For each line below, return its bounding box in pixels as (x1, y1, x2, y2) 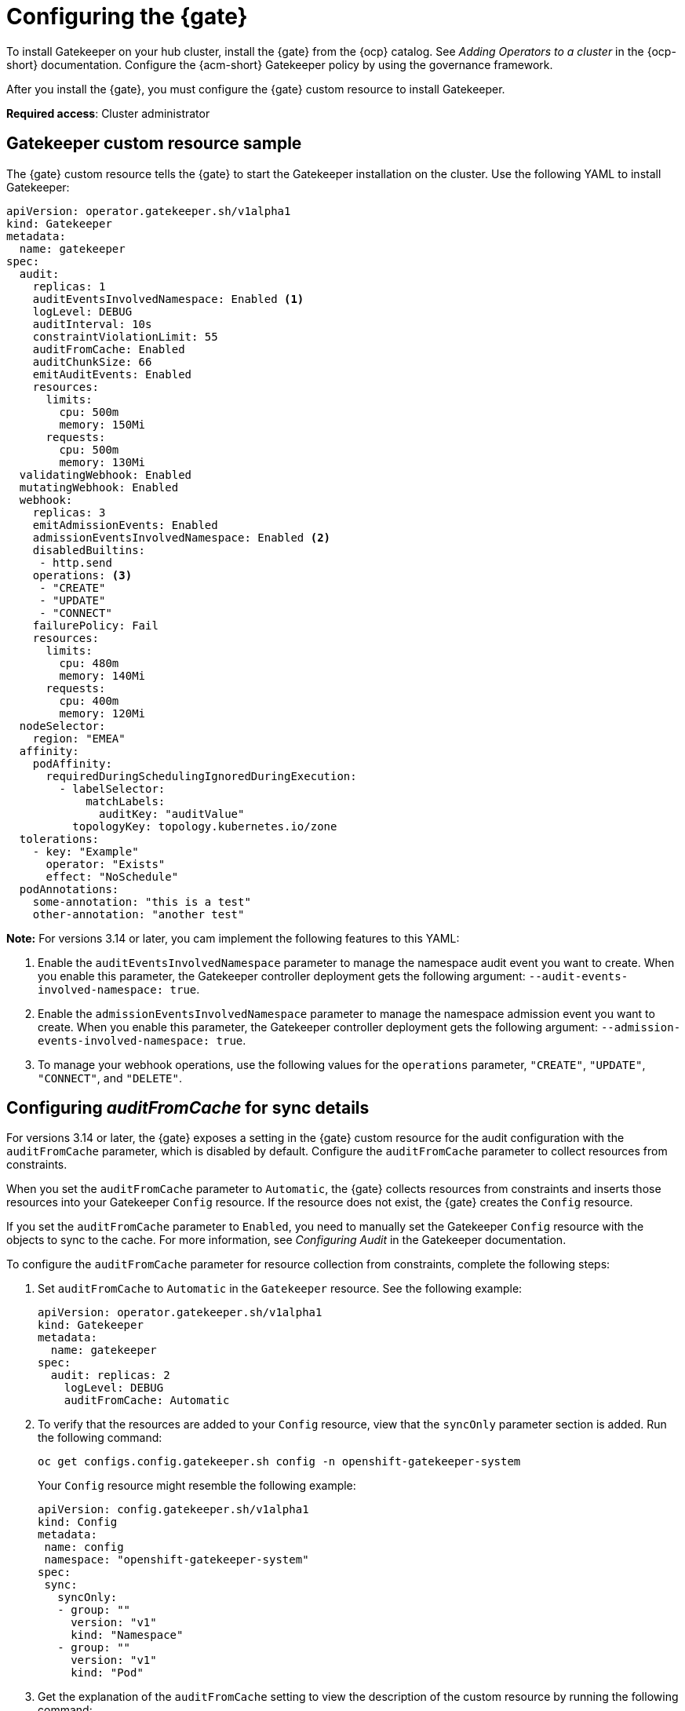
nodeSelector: (19, 719, 106, 732)
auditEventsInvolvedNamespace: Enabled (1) (32, 292, 304, 305)
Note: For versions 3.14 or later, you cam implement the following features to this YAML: (6, 931, 460, 945)
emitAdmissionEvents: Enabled (32, 518, 218, 531)
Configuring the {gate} (6, 3, 248, 30)
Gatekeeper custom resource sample (6, 133, 302, 154)
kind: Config (38, 1516, 118, 1529)
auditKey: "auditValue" (99, 807, 245, 820)
